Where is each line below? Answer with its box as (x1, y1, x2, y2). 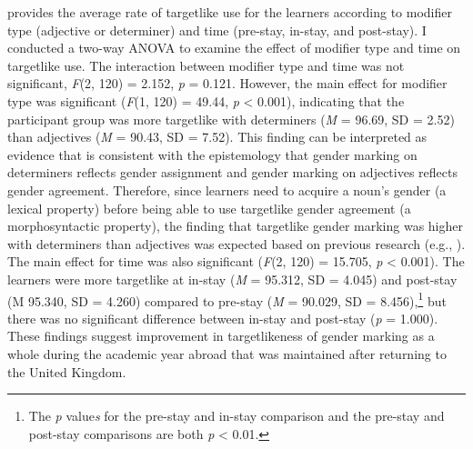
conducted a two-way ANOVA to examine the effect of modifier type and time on (7, 38, 461, 57)
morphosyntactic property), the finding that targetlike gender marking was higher (7, 216, 463, 235)
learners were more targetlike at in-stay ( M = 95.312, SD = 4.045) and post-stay (7, 269, 458, 288)
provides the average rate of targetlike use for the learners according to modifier (7, 3, 453, 21)
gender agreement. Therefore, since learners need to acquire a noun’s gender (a (7, 180, 447, 199)
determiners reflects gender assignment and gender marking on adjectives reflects (7, 163, 458, 182)
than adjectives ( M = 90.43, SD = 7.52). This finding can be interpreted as (7, 127, 428, 146)
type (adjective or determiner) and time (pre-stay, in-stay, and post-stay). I (7, 20, 427, 39)
